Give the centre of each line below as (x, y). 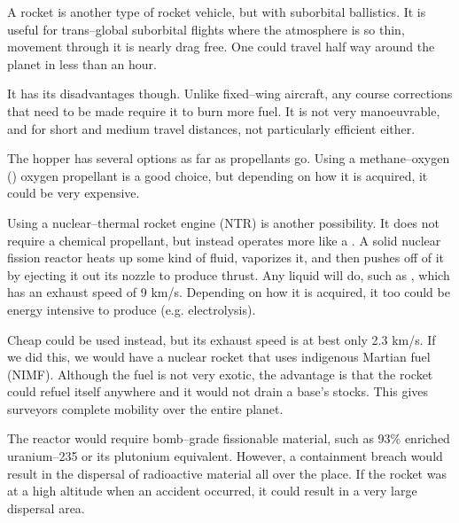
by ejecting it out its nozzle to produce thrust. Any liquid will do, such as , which (229, 274)
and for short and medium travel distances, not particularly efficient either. (211, 128)
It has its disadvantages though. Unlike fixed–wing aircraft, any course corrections (230, 94)
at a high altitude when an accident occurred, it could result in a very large (212, 491)
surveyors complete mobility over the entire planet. (145, 408)
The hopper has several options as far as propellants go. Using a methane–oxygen (229, 158)
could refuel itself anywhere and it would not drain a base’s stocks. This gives (218, 391)
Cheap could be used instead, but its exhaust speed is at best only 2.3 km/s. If (222, 339)
